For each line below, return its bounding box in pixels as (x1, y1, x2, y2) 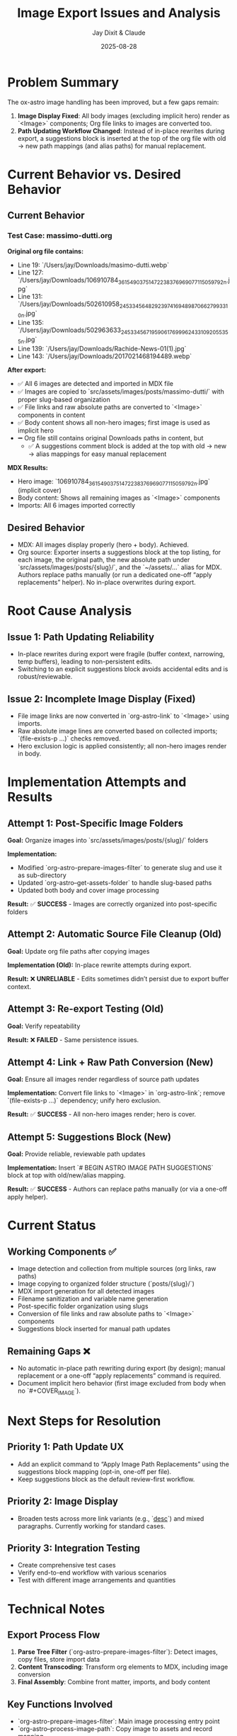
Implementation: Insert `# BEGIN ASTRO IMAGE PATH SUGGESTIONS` (7, 1163, 214, 1172)
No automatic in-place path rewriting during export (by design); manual (17, 1364, 226, 1373)
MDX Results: (7, 463, 48, 472)
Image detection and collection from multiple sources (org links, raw (17, 1264, 216, 1273)
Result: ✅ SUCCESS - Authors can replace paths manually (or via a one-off (7, 1184, 228, 1194)
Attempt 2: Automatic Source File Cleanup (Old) (7, 928, 222, 940)
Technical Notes (7, 1601, 105, 1617)
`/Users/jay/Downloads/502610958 (17, 299, 120, 309)
